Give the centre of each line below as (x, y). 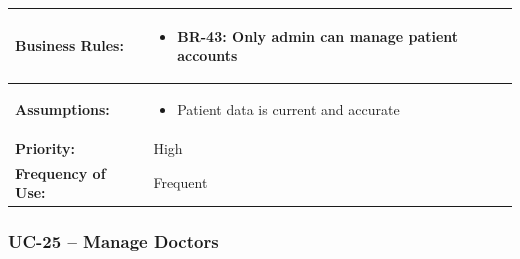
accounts (207, 55)
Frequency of (60, 172)
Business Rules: (69, 45)
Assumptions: (62, 108)
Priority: (45, 147)
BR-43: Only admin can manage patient (318, 35)
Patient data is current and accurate (288, 108)
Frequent (180, 182)
